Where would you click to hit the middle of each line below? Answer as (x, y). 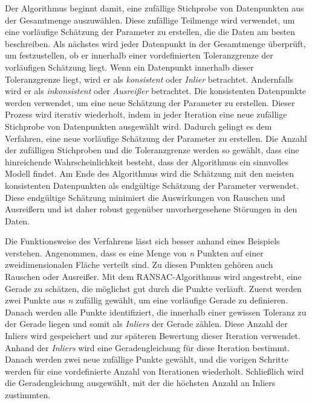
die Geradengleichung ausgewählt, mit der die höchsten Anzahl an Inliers (140, 383)
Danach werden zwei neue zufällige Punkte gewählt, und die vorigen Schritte (147, 359)
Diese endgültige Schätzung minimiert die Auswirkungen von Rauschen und (145, 197)
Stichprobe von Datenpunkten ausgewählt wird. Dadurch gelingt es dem (138, 126)
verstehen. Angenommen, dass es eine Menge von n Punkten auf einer (134, 252)
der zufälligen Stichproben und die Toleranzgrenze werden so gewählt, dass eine (152, 150)
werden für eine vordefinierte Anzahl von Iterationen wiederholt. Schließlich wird (154, 371)
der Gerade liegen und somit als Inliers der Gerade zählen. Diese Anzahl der (146, 324)
